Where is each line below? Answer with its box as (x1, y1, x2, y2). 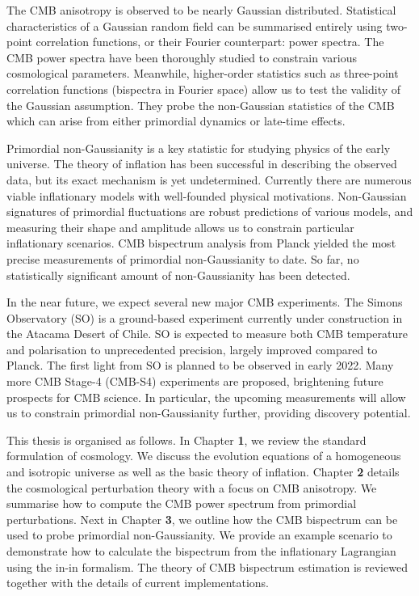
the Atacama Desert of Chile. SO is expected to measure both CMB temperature (6, 325, 408, 342)
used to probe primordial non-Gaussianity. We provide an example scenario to (6, 526, 392, 543)
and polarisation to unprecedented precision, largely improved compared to (6, 340, 378, 357)
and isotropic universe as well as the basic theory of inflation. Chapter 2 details (6, 463, 400, 480)
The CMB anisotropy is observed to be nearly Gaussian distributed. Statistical (6, 2, 396, 18)
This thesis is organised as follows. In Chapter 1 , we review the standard (6, 431, 367, 448)
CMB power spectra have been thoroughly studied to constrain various (6, 49, 357, 66)
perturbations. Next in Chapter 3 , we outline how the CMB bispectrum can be (6, 510, 398, 527)
